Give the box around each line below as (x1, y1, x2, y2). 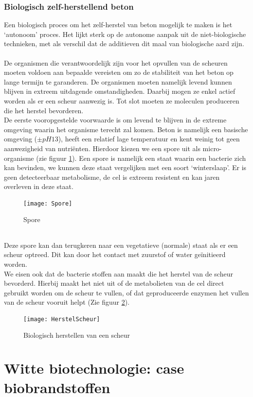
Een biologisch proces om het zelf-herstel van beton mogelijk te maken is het (4, 19, 233, 30)
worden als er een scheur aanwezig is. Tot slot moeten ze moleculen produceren (4, 95, 239, 105)
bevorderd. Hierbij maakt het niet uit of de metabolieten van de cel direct (4, 278, 224, 288)
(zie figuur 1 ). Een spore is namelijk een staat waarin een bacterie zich (36, 153, 246, 163)
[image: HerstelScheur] (23, 315, 100, 323)
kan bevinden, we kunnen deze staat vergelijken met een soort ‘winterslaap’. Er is (4, 162, 247, 173)
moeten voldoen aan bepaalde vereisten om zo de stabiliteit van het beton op (4, 67, 234, 77)
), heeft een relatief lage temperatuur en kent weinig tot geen (58, 134, 240, 144)
